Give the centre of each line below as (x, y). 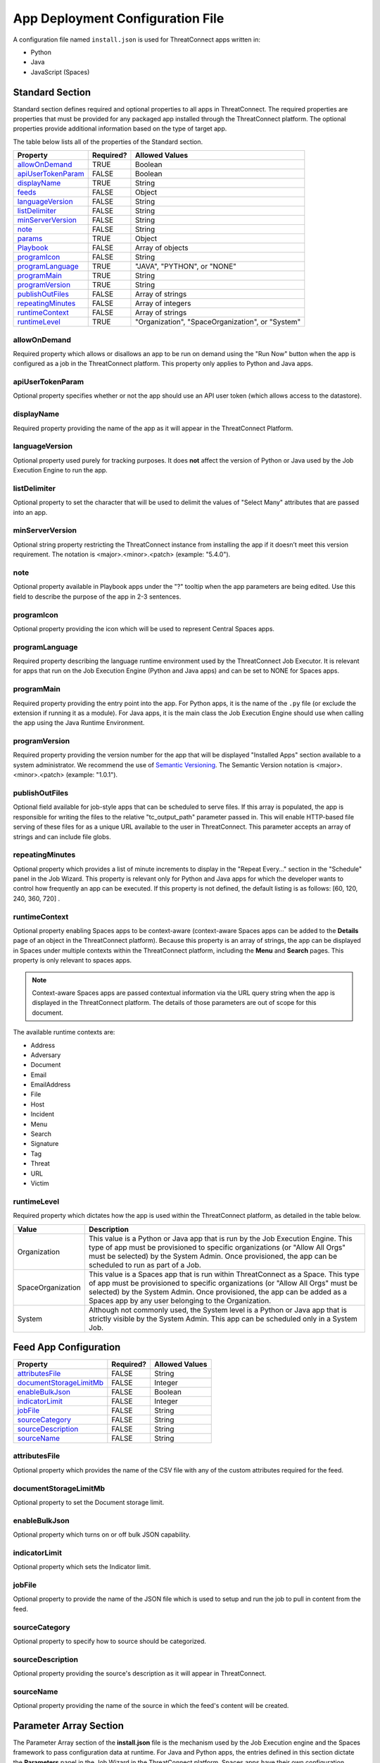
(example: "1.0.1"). (92, 775)
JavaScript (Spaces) (60, 72)
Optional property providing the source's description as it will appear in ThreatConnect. (140, 1673)
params (30, 238)
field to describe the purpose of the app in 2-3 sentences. (97, 597)
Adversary (46, 1055)
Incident (43, 1114)
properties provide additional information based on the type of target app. (120, 129)
